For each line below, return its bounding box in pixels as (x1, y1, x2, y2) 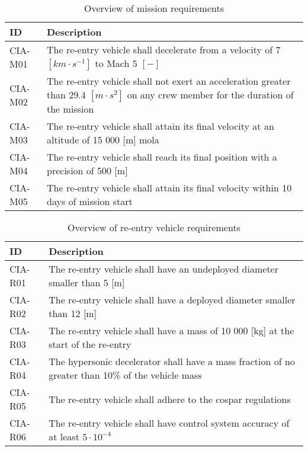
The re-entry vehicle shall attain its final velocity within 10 (47, 181, 292, 194)
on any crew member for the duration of (127, 88, 294, 101)
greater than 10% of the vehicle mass (49, 368, 202, 382)
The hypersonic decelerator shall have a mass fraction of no (49, 354, 295, 368)
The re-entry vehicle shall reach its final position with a (47, 150, 277, 164)
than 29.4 (47, 88, 86, 101)
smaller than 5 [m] (49, 276, 125, 289)
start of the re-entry (49, 337, 131, 351)
